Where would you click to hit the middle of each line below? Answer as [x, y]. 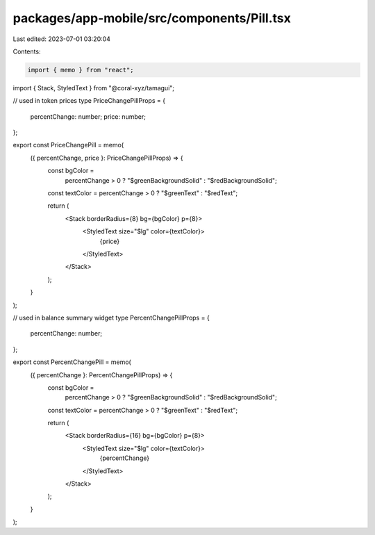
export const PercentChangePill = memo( [72, 362]
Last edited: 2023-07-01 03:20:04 [62, 39]
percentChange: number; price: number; [88, 116]
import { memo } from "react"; [81, 70]
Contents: [27, 51]
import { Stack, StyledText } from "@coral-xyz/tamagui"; [94, 88]
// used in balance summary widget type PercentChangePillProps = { [111, 318]
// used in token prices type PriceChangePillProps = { [89, 101]
